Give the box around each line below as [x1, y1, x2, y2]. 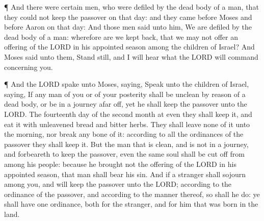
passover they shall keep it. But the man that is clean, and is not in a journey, [4, 138, 249, 149]
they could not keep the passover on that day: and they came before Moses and [4, 11, 252, 22]
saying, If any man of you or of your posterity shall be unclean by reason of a [4, 88, 246, 99]
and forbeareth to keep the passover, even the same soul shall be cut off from [4, 149, 245, 159]
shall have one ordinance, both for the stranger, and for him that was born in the [4, 199, 258, 209]
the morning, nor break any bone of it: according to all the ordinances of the [4, 129, 244, 139]
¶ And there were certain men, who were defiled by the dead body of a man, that [4, 2, 259, 12]
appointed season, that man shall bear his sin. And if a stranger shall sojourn [4, 168, 246, 179]
